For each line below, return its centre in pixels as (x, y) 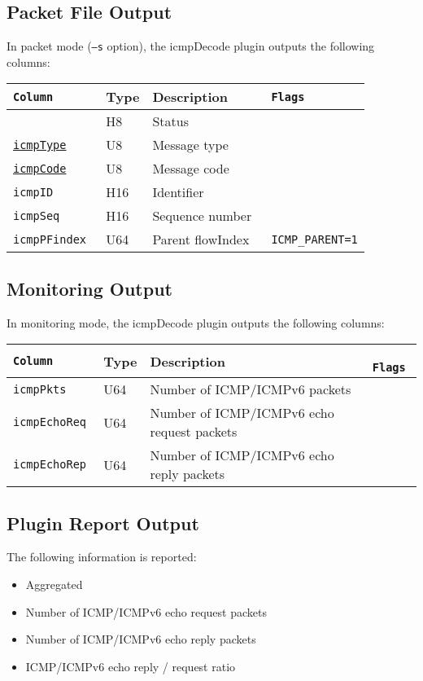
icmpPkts (40, 389)
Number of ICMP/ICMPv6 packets (251, 389)
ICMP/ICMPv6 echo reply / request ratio (131, 666)
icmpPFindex (50, 239)
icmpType (40, 145)
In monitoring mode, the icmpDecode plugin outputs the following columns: (196, 322)
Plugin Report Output (103, 523)
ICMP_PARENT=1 (314, 239)
